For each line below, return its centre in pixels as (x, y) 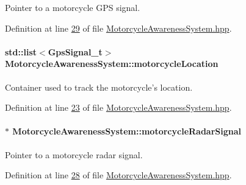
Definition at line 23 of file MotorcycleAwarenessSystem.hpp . (118, 107)
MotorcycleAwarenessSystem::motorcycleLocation (112, 64)
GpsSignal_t (75, 51)
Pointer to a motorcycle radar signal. (74, 154)
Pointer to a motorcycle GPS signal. (73, 7)
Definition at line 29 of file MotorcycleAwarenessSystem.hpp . (118, 28)
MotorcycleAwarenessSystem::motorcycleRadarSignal (127, 131)
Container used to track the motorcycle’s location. (99, 87)
